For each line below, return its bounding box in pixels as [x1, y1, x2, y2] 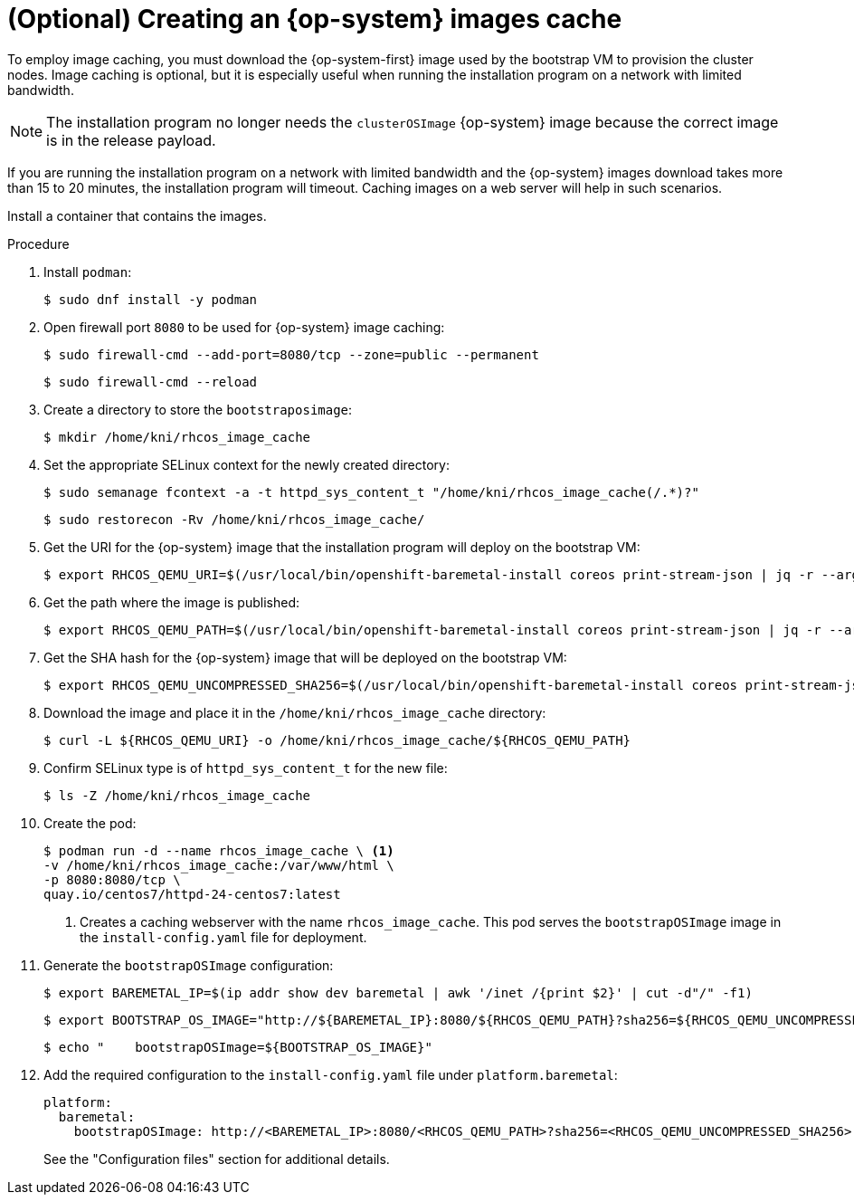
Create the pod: [43, 815, 137, 831]
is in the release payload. [46, 130, 216, 149]
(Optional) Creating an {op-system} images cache [7, 4, 622, 34]
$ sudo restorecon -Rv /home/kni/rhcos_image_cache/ [43, 511, 425, 527]
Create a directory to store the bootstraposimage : [43, 401, 353, 417]
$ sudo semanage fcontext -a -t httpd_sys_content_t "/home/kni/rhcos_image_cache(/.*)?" [43, 484, 699, 500]
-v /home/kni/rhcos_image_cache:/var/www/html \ [43, 857, 394, 873]
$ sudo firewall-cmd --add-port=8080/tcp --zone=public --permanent [43, 347, 539, 362]
